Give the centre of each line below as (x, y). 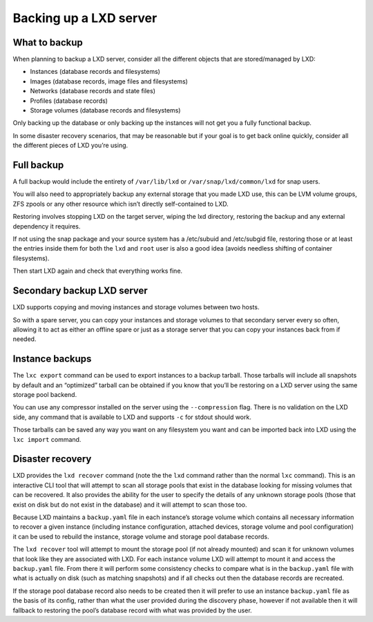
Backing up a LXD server (85, 18)
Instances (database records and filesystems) (95, 72)
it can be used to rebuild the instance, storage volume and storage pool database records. (141, 536)
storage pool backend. (45, 394)
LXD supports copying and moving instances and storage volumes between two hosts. (136, 307)
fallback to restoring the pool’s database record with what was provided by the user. (132, 610)
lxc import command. (47, 439)
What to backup (48, 42)
